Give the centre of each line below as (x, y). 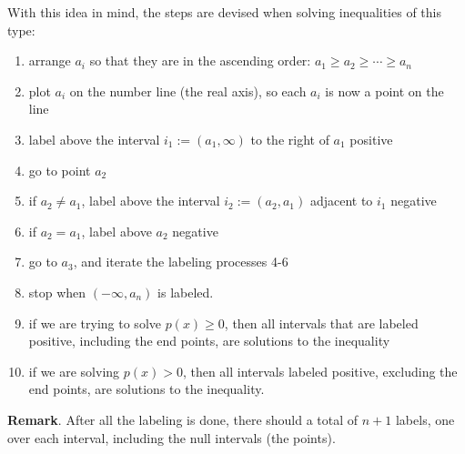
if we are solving (74, 371)
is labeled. (186, 292)
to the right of (290, 139)
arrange (50, 61)
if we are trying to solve (95, 323)
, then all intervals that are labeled (321, 323)
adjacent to (341, 201)
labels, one (425, 419)
